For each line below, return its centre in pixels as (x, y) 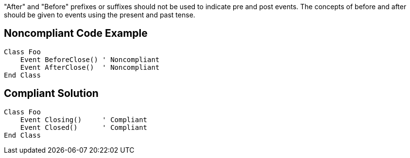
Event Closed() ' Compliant (84, 127)
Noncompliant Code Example (76, 33)
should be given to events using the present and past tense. (100, 15)
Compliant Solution (51, 94)
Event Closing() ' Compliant (84, 119)
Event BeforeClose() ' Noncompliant (90, 59)
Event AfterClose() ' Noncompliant (90, 67)
